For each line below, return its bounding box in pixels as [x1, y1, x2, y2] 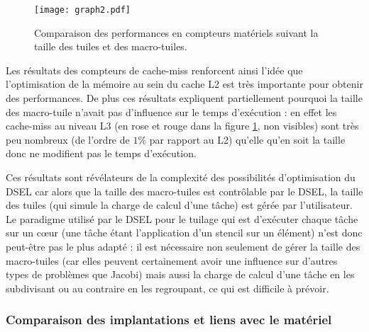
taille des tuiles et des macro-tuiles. [34, 39, 187, 54]
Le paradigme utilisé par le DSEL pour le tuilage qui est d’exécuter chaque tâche [6, 211, 358, 226]
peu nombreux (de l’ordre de [6, 132, 130, 147]
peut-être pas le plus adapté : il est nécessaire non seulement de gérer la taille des [6, 239, 360, 253]
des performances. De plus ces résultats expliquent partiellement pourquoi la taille [6, 91, 363, 105]
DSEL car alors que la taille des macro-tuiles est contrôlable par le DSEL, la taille [6, 183, 363, 198]
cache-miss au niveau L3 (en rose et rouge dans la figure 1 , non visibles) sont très [6, 118, 359, 133]
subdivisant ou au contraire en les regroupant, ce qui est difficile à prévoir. [6, 280, 329, 295]
